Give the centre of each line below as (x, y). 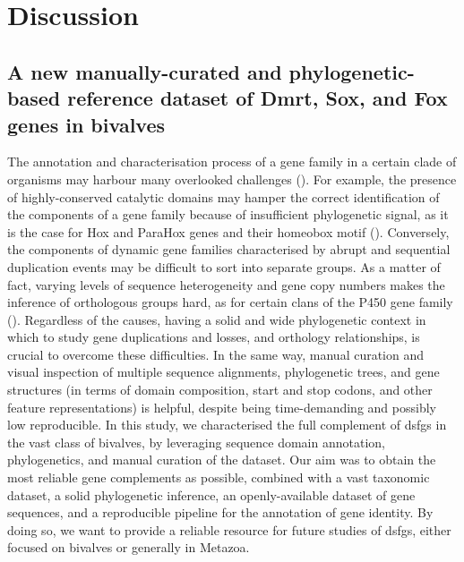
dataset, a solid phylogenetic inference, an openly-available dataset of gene (211, 494)
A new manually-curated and (145, 71)
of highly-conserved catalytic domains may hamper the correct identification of (223, 196)
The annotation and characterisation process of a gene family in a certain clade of (232, 162)
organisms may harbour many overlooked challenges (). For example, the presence (232, 179)
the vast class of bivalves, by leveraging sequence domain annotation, (196, 442)
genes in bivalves (86, 124)
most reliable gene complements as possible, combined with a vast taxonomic (219, 477)
